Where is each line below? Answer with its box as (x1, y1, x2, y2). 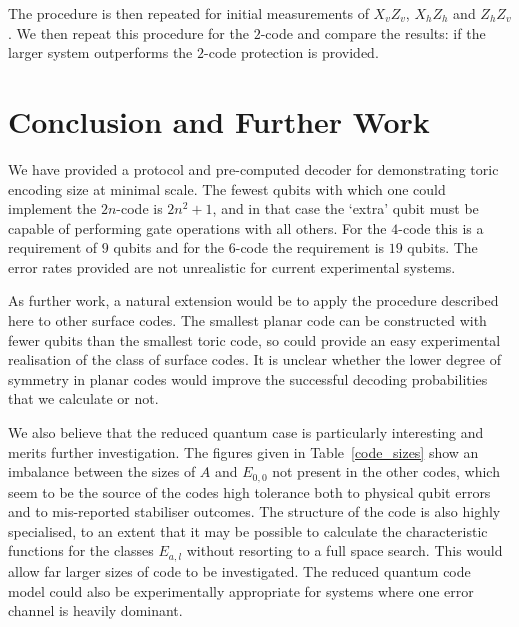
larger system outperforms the (8, 42, 193, 63)
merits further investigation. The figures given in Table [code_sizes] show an (8, 441, 479, 462)
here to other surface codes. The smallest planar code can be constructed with (8, 310, 487, 331)
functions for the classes (8, 540, 154, 561)
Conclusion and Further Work (8, 100, 430, 141)
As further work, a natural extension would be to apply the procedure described (8, 290, 499, 311)
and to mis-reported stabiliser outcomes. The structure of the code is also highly (8, 501, 501, 522)
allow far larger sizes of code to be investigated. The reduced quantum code (8, 560, 471, 581)
